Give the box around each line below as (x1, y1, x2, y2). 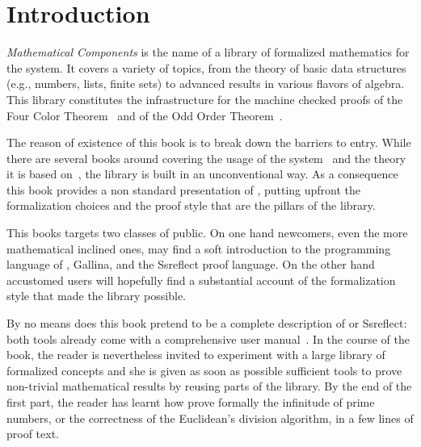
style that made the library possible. (6, 287, 186, 304)
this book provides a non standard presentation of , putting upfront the (6, 181, 361, 198)
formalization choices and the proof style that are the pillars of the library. (6, 197, 376, 214)
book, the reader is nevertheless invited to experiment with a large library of (6, 346, 385, 363)
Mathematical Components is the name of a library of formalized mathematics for (6, 44, 410, 61)
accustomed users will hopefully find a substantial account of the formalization (6, 271, 396, 288)
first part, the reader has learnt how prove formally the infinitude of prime (6, 394, 375, 410)
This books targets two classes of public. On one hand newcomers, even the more (6, 224, 408, 241)
